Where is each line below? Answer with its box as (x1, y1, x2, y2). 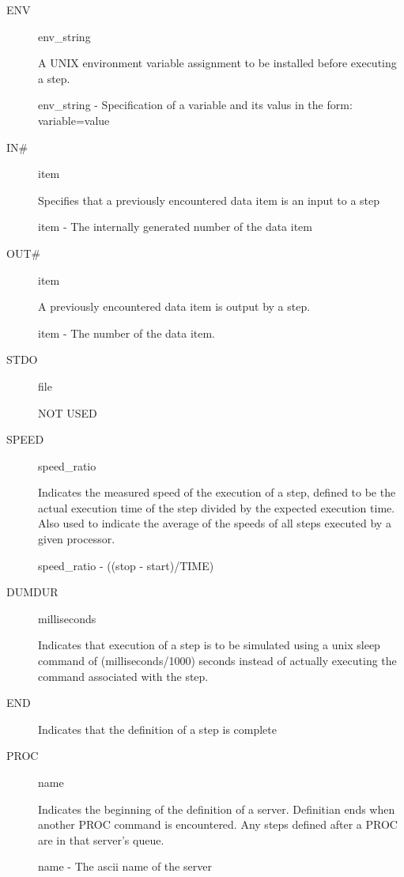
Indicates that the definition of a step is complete (38, 720, 277, 737)
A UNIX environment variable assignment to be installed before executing (38, 55, 397, 71)
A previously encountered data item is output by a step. (38, 298, 311, 315)
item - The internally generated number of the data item (38, 218, 312, 235)
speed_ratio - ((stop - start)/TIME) (38, 557, 214, 573)
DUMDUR (6, 584, 59, 600)
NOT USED (38, 404, 97, 421)
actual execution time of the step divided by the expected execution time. (38, 499, 395, 516)
